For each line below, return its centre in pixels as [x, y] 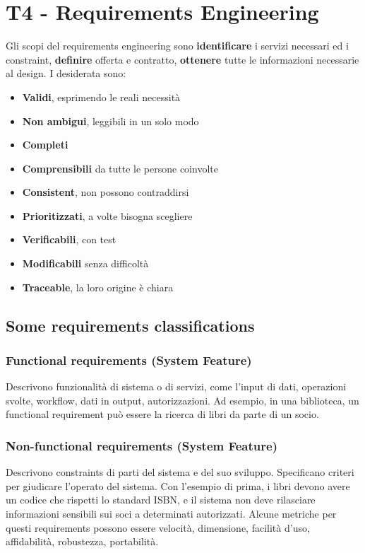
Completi [45, 145]
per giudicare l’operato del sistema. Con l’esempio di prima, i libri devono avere [178, 485]
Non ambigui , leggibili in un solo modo [110, 121]
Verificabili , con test [69, 239]
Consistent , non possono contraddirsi [106, 192]
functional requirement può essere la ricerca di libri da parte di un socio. [162, 414]
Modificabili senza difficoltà [85, 263]
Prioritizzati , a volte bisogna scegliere [107, 215]
